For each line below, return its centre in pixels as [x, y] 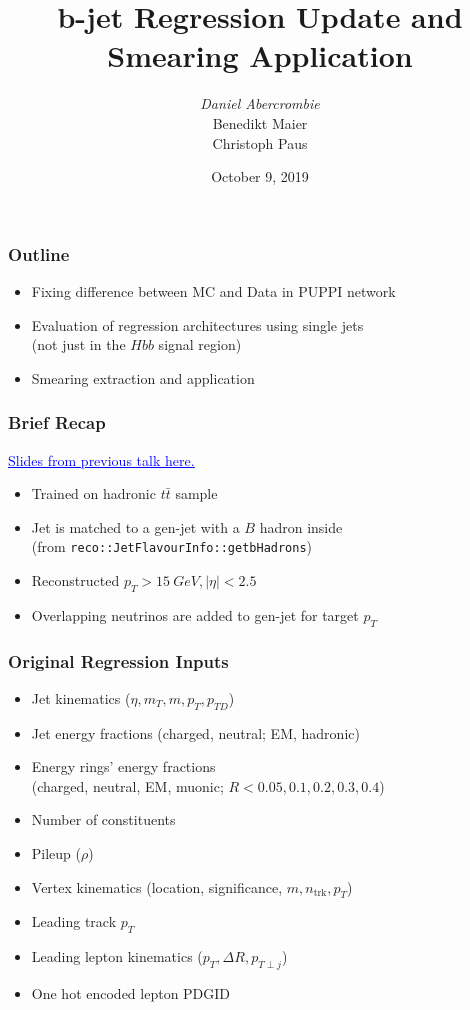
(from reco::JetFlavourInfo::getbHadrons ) [172, 546]
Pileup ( [56, 853]
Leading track [74, 921]
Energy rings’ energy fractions [123, 766]
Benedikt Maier [260, 122]
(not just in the [78, 344]
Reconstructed [75, 580]
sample [196, 493]
